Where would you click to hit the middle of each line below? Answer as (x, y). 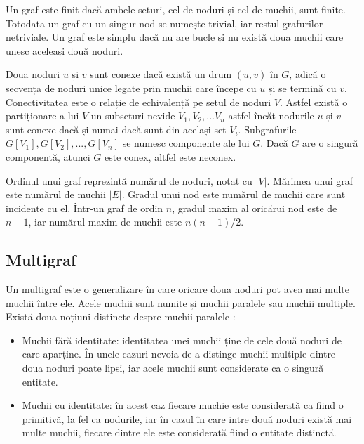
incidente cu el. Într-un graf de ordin (85, 208)
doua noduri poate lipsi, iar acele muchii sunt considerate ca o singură (173, 368)
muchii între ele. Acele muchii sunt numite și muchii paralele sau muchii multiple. (181, 302)
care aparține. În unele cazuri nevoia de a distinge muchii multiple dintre (179, 354)
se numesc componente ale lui (186, 143)
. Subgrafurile (267, 129)
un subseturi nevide (133, 116)
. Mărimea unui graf (310, 180)
